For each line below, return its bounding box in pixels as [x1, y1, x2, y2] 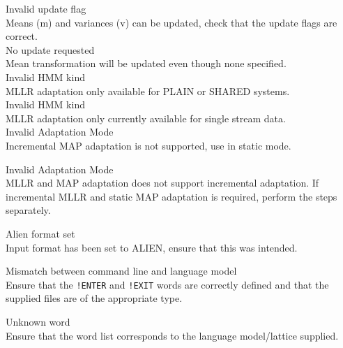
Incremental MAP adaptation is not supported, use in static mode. [6, 138, 291, 152]
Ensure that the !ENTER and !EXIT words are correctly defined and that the [6, 277, 329, 291]
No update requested [6, 42, 95, 57]
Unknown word [6, 314, 70, 328]
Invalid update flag [6, 1, 86, 15]
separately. [6, 203, 51, 217]
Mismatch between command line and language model [6, 263, 237, 278]
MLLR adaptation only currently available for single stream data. [6, 110, 286, 125]
